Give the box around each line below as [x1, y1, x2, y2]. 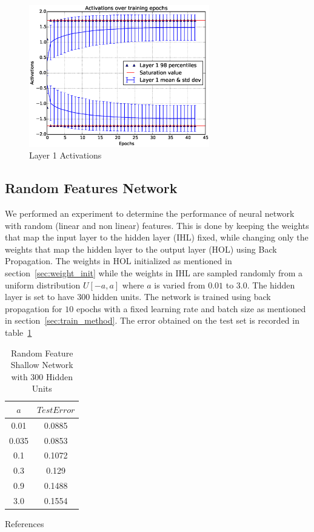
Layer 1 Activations [29, 149, 102, 162]
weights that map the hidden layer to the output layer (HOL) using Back [5, 242, 277, 255]
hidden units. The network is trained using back [92, 290, 271, 303]
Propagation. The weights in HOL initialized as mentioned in [5, 254, 232, 267]
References [5, 517, 44, 530]
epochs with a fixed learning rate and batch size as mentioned [76, 302, 306, 315]
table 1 [5, 326, 32, 338]
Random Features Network [5, 179, 178, 197]
